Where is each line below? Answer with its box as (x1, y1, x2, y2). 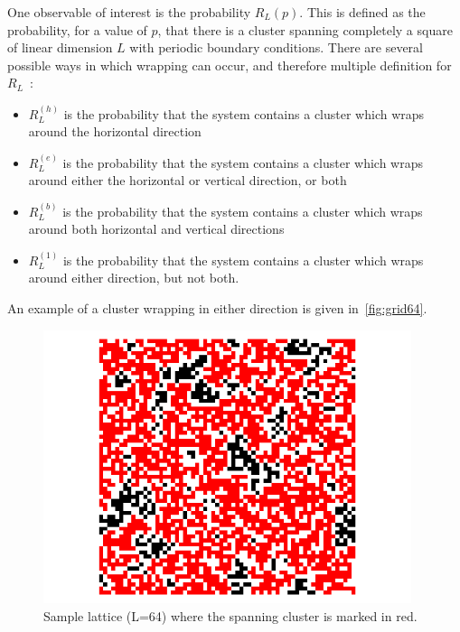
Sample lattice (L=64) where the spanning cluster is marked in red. (43, 606, 418, 625)
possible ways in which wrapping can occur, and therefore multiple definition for (7, 55, 452, 74)
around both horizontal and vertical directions (28, 219, 285, 238)
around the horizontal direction (28, 122, 202, 141)
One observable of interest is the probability (7, 3, 251, 21)
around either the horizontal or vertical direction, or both (28, 171, 347, 190)
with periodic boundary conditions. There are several (129, 38, 424, 57)
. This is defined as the (299, 3, 426, 21)
